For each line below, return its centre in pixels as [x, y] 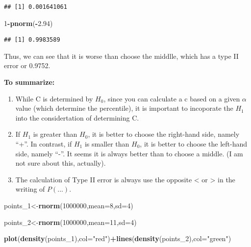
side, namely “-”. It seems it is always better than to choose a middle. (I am [129, 153]
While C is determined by [54, 98]
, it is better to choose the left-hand [194, 143]
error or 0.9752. [27, 65]
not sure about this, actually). [61, 163]
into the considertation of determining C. [77, 117]
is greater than [55, 134]
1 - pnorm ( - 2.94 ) [28, 23]
